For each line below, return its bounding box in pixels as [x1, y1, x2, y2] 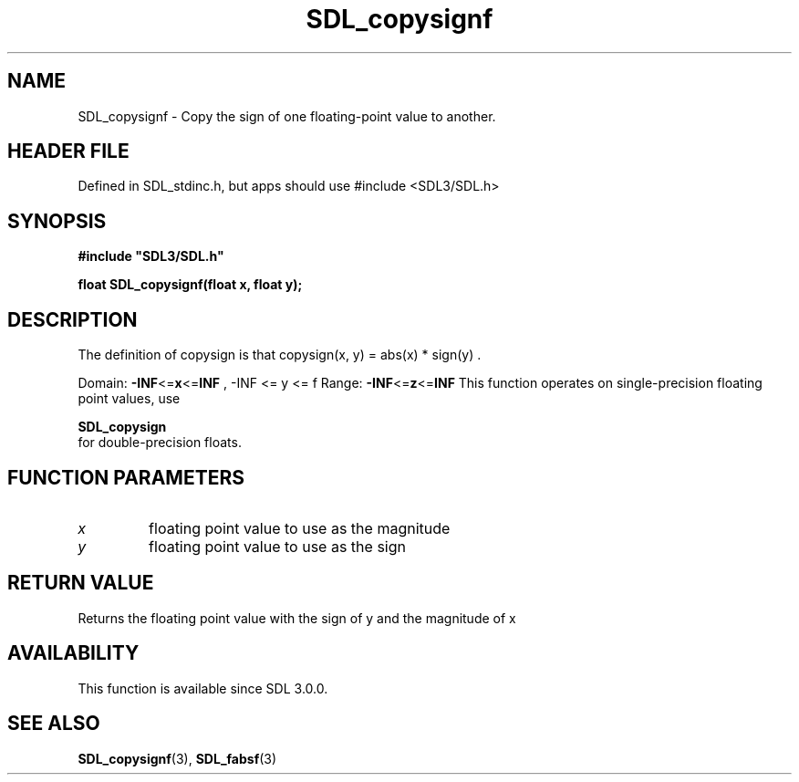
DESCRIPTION [7, 308, 138, 331]
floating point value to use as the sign [149, 537, 406, 556]
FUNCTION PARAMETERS [7, 465, 244, 489]
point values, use [78, 391, 181, 407]
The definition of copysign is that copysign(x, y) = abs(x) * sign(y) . [78, 347, 482, 363]
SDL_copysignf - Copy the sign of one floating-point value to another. [78, 108, 496, 124]
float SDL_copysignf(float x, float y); [78, 276, 303, 293]
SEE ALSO [7, 712, 100, 735]
